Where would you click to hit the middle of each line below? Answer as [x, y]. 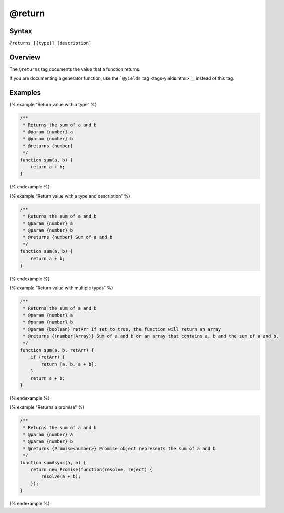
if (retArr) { [48, 357]
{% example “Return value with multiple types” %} [61, 288]
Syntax [21, 31]
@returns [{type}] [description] [50, 43]
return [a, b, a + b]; [69, 364]
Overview [25, 57]
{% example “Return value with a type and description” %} [70, 196]
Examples [25, 93]
